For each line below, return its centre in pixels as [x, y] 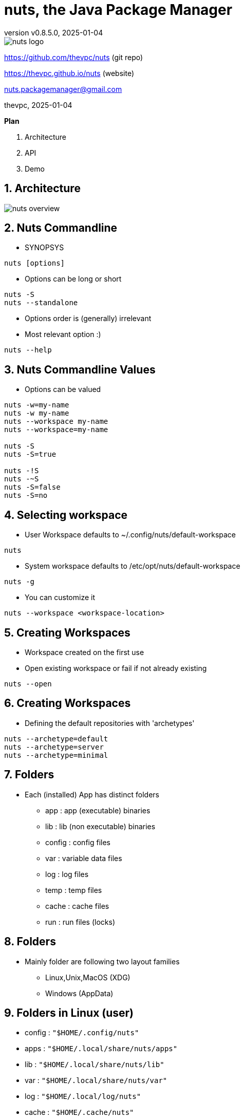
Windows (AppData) [79, 993]
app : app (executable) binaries [98, 810]
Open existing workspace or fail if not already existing [116, 668]
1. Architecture [42, 189]
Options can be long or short [73, 279]
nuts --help [28, 350]
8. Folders [30, 942]
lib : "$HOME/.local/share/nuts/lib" [95, 1065]
